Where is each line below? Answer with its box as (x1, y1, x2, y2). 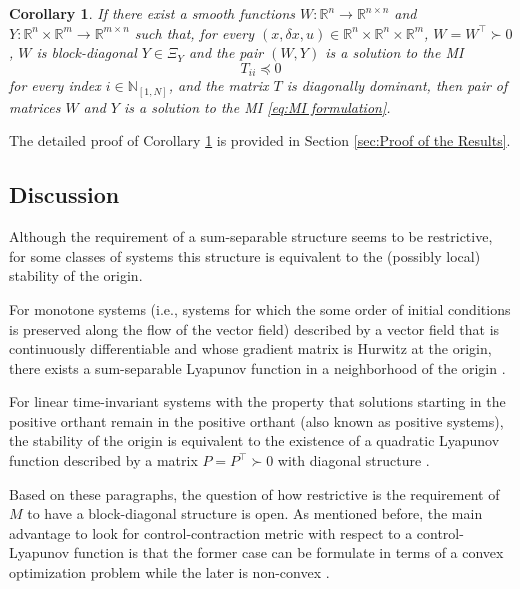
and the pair (188, 42, 264, 63)
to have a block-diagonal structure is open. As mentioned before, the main (27, 503, 483, 524)
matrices (9, 96, 61, 117)
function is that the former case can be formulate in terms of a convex (73, 542, 504, 563)
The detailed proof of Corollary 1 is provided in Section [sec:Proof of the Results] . (9, 130, 511, 151)
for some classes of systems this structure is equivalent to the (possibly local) (9, 245, 481, 266)
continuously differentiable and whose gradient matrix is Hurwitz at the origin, (9, 338, 492, 359)
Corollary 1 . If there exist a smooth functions (9, 3, 296, 23)
